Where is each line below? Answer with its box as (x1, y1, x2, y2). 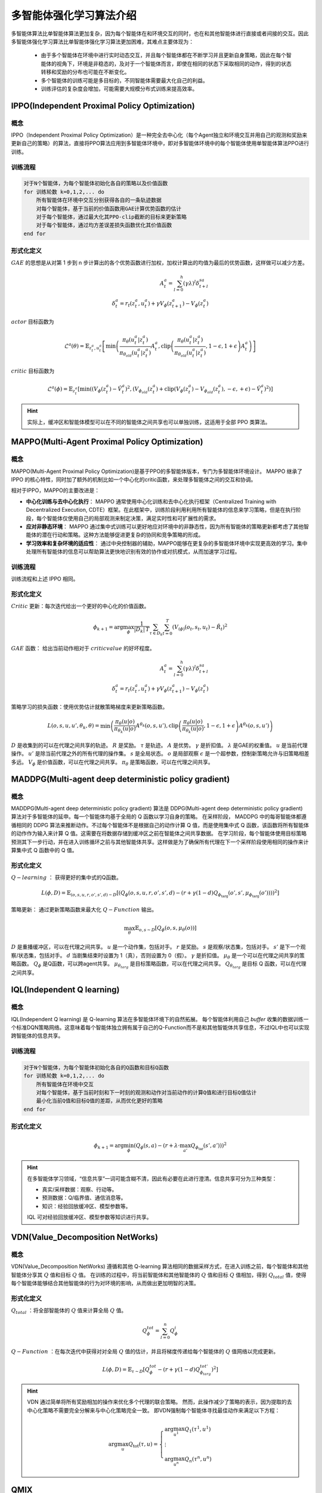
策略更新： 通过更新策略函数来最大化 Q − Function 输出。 (11, 906, 157, 913)
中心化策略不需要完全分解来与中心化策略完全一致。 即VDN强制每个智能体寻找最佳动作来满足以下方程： (27, 1406, 280, 1414)
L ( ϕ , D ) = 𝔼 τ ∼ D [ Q (102, 1366, 150, 1374)
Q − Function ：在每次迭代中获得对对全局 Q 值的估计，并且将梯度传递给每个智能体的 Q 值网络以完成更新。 (11, 1348, 279, 1355)
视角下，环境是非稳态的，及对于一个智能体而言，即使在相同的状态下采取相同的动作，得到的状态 (56, 60, 292, 67)
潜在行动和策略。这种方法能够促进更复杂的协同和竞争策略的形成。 (41, 532, 204, 539)
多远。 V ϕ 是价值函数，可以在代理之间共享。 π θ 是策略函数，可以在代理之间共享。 (11, 758, 214, 767)
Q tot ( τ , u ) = (128, 1440, 158, 1449)
